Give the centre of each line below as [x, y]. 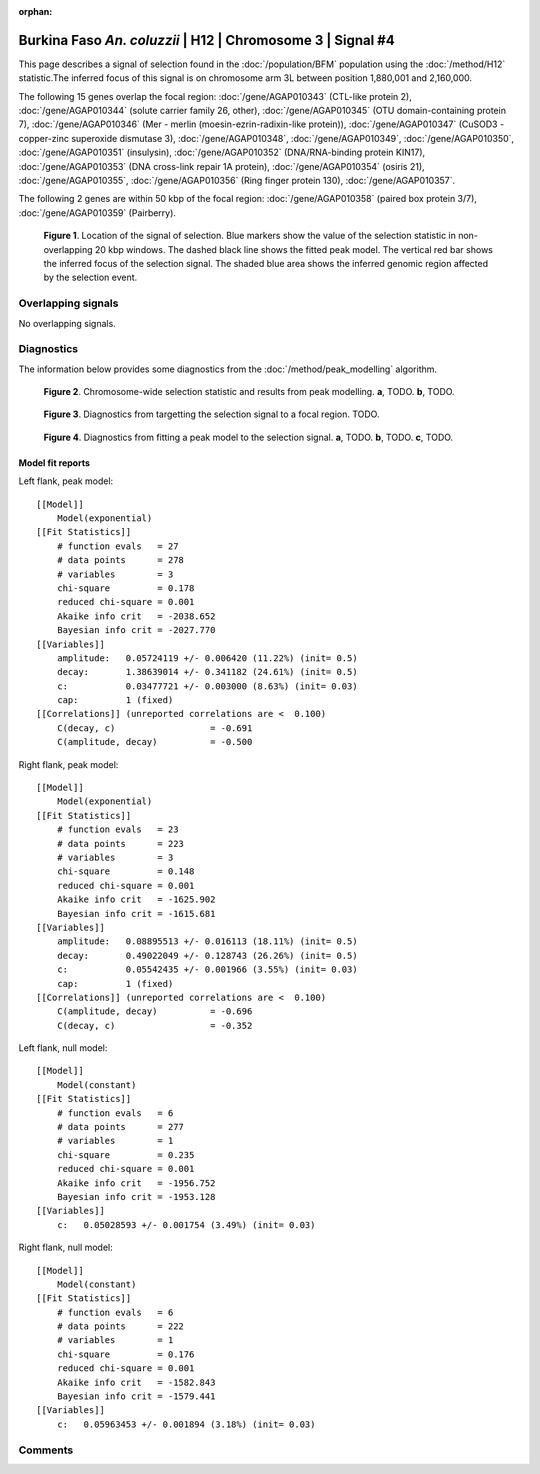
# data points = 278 [120, 560]
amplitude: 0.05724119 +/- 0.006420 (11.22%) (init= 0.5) [207, 658]
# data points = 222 [120, 1326]
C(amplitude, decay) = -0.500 [154, 742]
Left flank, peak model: [66, 481]
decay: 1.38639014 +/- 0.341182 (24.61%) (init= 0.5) [207, 672]
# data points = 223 [120, 843]
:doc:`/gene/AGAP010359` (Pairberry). [97, 212]
